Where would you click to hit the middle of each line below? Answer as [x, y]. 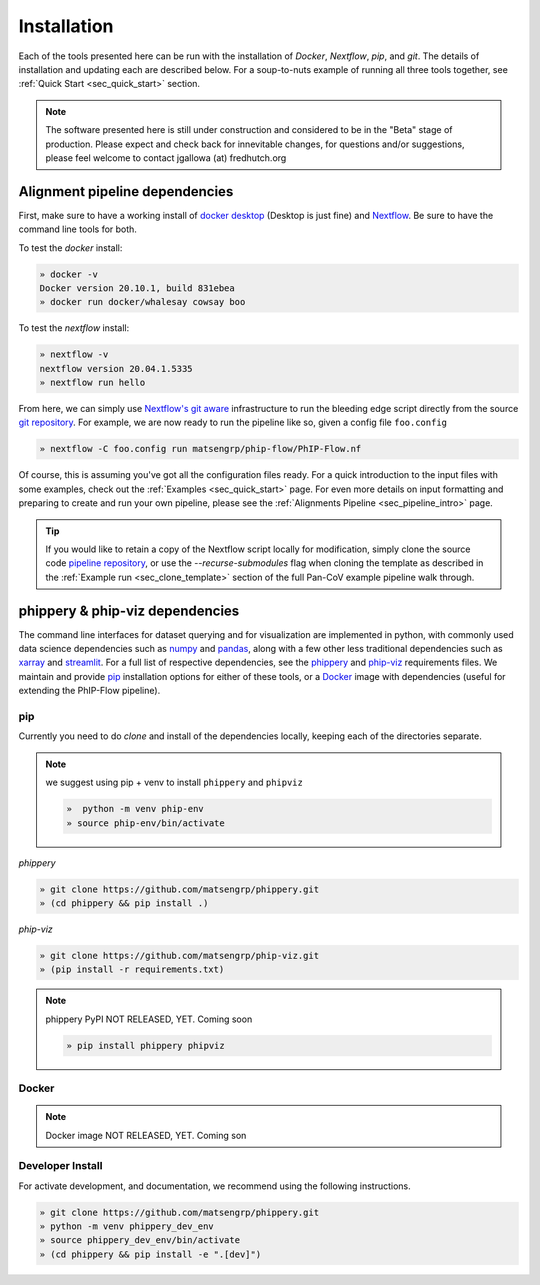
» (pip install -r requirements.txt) [132, 969]
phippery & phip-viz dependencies [129, 610]
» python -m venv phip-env [135, 809]
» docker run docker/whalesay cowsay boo [142, 302]
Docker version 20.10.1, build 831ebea [137, 288]
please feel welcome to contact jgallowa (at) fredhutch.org [166, 157]
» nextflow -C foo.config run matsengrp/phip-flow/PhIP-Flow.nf [200, 449]
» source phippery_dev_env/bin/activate [139, 1240]
